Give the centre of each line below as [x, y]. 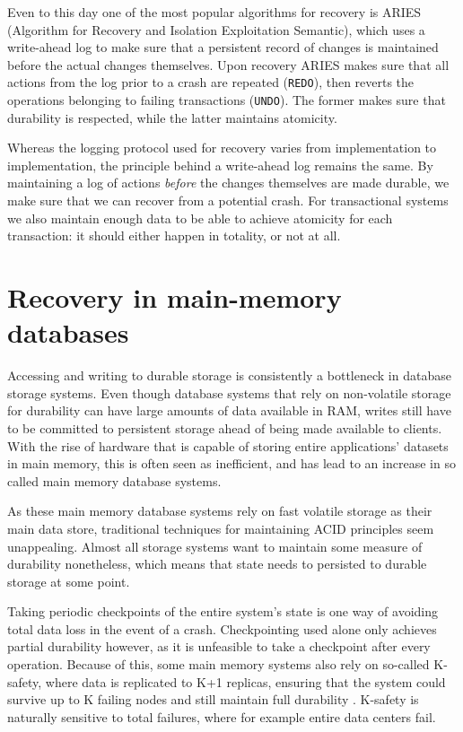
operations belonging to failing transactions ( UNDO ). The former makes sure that [227, 100]
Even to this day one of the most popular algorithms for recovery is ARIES [214, 12]
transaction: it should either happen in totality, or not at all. [174, 235]
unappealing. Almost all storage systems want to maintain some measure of [215, 546]
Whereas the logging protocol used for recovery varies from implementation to [222, 148]
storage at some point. [69, 581]
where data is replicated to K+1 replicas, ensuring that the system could [245, 681]
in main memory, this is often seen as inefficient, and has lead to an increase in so [231, 463]
